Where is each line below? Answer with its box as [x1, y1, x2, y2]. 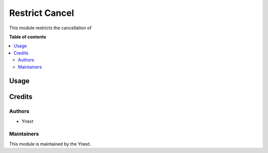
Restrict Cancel [9, 7, 74, 18]
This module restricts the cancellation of [9, 25, 92, 31]
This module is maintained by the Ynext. [9, 141, 91, 147]
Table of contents [9, 34, 47, 40]
